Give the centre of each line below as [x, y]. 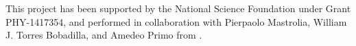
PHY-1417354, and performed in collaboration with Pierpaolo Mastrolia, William [176, 21]
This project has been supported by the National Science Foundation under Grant [178, 8]
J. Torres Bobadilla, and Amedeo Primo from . [104, 35]
